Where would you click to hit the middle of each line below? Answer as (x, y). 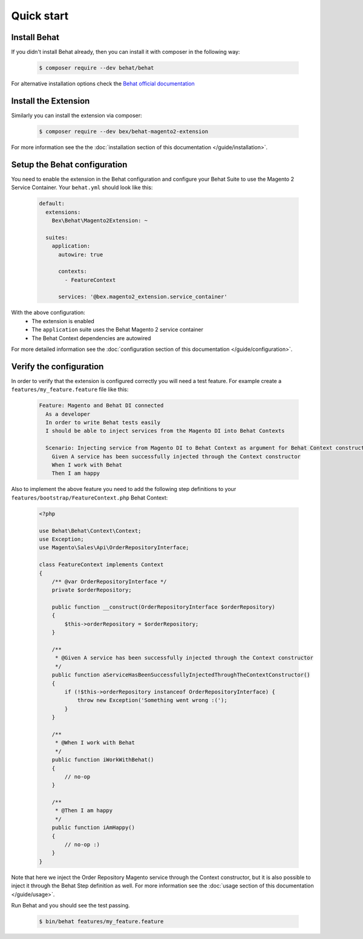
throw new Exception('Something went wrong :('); (152, 700)
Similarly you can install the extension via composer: (77, 115)
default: (52, 204)
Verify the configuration (57, 366)
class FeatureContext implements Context (101, 565)
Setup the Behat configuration (69, 165)
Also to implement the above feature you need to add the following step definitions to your (124, 489)
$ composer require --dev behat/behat (96, 68)
